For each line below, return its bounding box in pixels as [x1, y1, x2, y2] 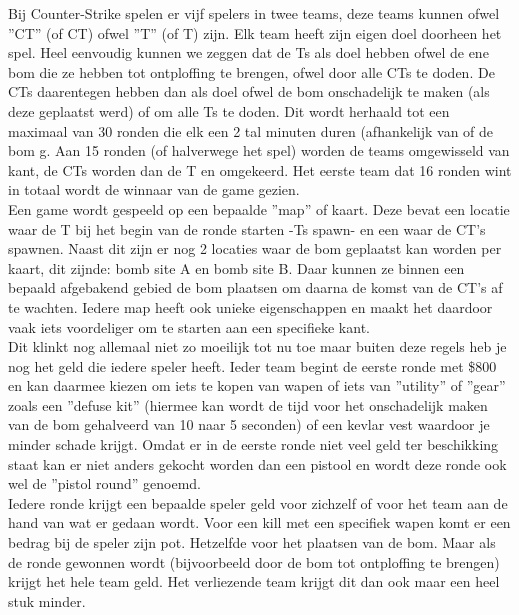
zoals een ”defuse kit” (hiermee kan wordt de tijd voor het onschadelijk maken [8, 394, 488, 415]
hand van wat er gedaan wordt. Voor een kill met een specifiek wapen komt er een [8, 512, 511, 533]
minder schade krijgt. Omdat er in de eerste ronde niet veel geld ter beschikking [8, 434, 499, 455]
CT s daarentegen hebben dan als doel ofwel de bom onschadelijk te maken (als [8, 81, 490, 102]
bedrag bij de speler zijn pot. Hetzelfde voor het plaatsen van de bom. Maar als [8, 532, 496, 553]
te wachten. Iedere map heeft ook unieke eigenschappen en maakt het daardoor [8, 296, 493, 317]
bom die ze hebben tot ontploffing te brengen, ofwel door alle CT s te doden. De [8, 61, 495, 82]
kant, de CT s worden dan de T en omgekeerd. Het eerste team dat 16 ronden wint [8, 159, 512, 180]
